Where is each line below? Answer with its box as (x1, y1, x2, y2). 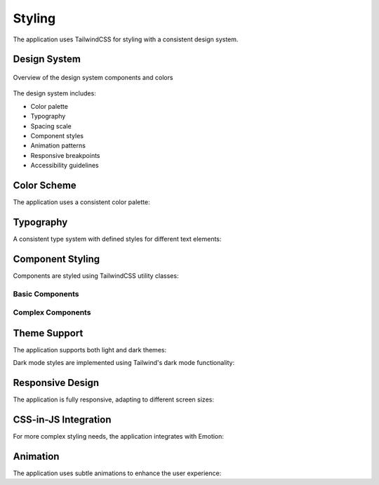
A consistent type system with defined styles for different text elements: (13, 234, 222, 243)
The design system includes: (13, 89, 96, 98)
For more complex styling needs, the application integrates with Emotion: (13, 432, 225, 441)
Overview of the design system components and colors (13, 73, 173, 81)
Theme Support (13, 327, 84, 339)
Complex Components (13, 307, 91, 317)
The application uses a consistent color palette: (13, 197, 150, 206)
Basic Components (13, 288, 79, 298)
